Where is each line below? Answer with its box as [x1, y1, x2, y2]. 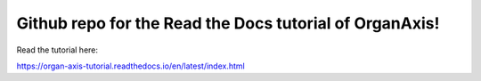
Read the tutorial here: [16, 45, 98, 55]
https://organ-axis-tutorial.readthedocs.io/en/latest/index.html [16, 61, 245, 71]
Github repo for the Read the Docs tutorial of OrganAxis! [16, 13, 440, 33]
